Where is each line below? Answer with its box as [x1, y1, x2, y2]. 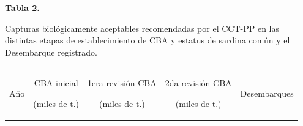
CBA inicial [34, 76, 78, 89]
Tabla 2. [5, 1, 40, 13]
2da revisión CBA [165, 76, 232, 89]
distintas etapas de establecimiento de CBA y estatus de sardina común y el [5, 34, 290, 46]
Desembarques [240, 86, 294, 99]
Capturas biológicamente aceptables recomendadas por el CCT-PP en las [5, 21, 279, 34]
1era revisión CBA [88, 76, 157, 89]
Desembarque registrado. [5, 45, 97, 58]
